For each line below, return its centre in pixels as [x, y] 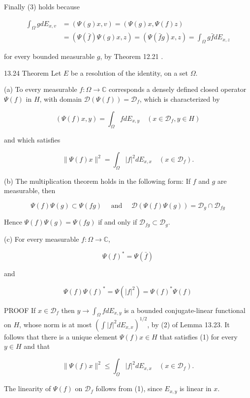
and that [37, 346]
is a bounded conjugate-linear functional [185, 310]
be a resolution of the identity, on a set [129, 72]
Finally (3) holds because [42, 6]
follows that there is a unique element [61, 336]
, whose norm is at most [56, 324]
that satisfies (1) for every [199, 336]
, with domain [61, 99]
